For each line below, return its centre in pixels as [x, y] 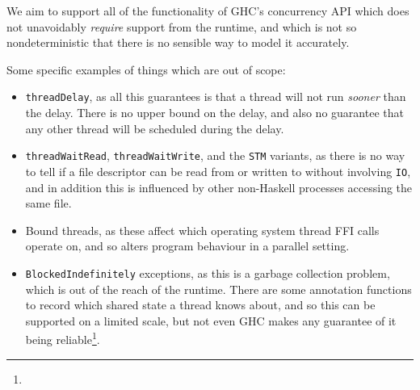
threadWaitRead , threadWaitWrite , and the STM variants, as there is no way [215, 155]
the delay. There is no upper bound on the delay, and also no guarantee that [214, 113]
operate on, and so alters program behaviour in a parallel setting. [187, 246]
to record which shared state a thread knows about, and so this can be [200, 305]
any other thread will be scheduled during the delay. [155, 128]
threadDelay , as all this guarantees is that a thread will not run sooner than [216, 96]
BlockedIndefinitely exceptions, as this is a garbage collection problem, [208, 273]
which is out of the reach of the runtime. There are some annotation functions [218, 289]
